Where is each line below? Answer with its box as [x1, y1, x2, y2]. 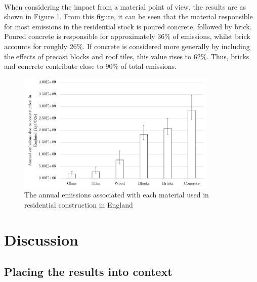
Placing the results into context [4, 264, 173, 279]
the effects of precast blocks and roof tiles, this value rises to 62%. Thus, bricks [4, 51, 249, 61]
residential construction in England [24, 199, 133, 210]
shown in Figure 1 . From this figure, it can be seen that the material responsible [4, 11, 253, 22]
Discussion [4, 229, 78, 250]
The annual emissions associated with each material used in [24, 189, 209, 200]
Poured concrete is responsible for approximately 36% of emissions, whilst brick [4, 31, 250, 42]
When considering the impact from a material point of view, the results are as [4, 1, 246, 12]
